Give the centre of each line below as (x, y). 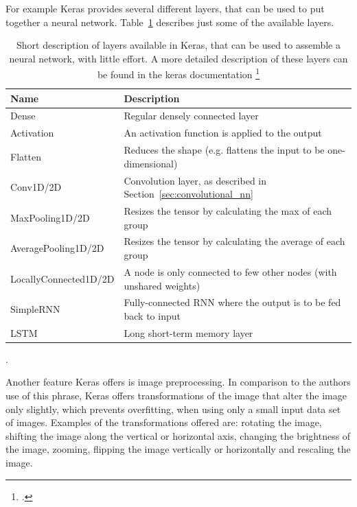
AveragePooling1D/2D (57, 248)
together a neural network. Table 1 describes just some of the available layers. (170, 22)
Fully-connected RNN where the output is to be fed (232, 302)
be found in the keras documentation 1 (178, 73)
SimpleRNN (35, 309)
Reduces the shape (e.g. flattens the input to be (224, 150)
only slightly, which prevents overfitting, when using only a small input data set (173, 409)
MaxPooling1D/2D (50, 217)
